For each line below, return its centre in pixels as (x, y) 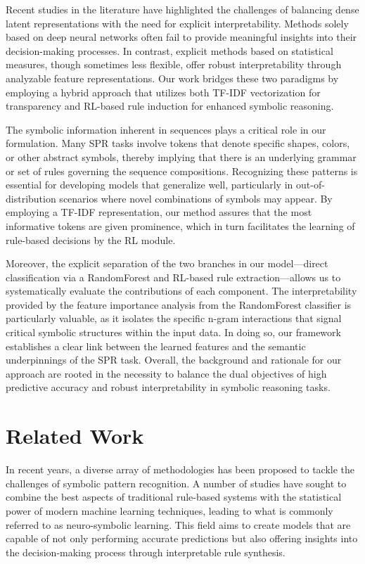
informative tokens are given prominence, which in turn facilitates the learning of (180, 225)
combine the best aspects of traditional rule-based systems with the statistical (174, 497)
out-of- (310, 185)
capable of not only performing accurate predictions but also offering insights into (182, 538)
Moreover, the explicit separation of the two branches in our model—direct (167, 263)
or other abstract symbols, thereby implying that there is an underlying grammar (181, 156)
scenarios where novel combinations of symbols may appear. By (196, 198)
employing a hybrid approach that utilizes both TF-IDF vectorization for (163, 92)
